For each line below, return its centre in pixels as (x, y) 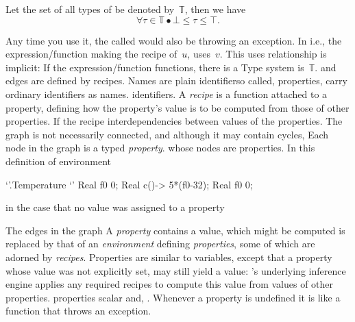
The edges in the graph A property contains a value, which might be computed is (175, 230)
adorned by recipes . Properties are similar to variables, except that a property (169, 257)
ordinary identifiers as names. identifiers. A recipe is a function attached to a (167, 94)
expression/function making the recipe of (91, 54)
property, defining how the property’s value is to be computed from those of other (177, 107)
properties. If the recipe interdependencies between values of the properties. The (174, 121)
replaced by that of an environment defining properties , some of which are (160, 244)
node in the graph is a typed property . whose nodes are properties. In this (160, 148)
